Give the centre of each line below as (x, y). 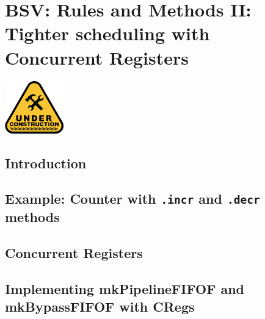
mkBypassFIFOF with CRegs (100, 306)
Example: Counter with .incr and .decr (132, 199)
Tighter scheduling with (107, 33)
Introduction (46, 163)
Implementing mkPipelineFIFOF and (125, 288)
